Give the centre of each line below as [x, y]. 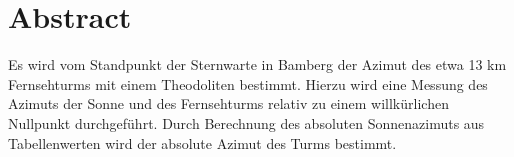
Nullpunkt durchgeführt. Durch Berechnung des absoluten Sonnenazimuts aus [246, 122]
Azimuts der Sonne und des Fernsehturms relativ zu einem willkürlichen [228, 103]
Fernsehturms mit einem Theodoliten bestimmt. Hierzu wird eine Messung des [248, 83]
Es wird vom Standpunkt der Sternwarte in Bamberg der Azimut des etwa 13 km [257, 64]
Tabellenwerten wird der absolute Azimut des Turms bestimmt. [202, 142]
